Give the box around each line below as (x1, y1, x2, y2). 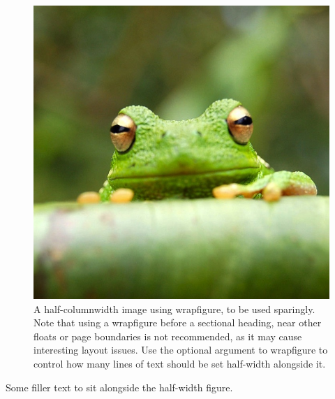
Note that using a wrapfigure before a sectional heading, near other (33, 315, 322, 330)
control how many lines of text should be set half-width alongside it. (33, 356, 326, 370)
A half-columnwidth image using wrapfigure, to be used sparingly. (33, 301, 315, 316)
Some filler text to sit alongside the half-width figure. (6, 379, 233, 394)
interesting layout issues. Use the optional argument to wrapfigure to (33, 342, 328, 357)
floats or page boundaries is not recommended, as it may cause (33, 328, 302, 343)
